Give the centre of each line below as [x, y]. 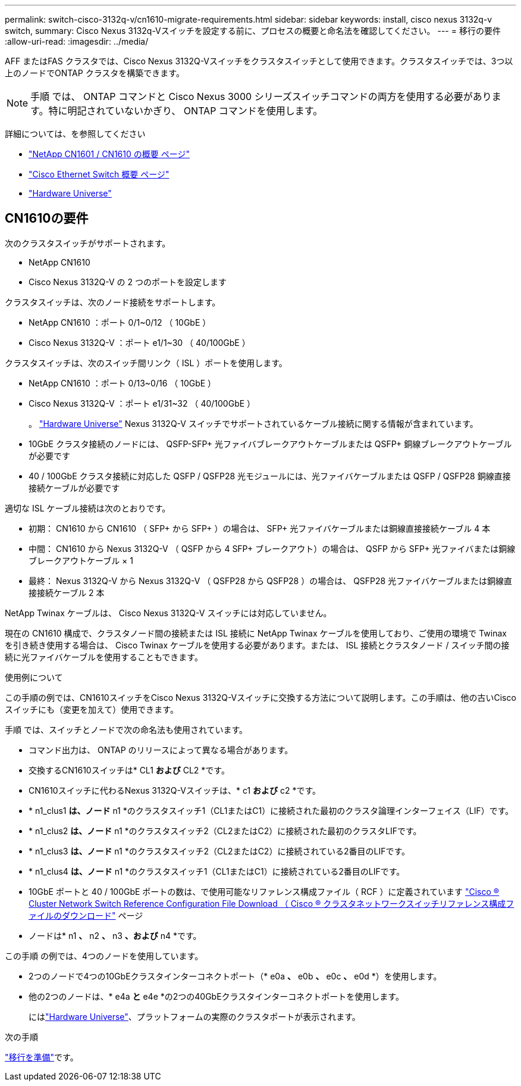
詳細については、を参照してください [75, 134]
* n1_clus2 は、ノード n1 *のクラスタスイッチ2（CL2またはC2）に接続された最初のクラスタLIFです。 [225, 831]
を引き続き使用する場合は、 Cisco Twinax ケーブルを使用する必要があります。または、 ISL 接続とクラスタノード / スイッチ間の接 [257, 645]
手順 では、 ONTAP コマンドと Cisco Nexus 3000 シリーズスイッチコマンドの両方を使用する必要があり [261, 96]
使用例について [34, 677]
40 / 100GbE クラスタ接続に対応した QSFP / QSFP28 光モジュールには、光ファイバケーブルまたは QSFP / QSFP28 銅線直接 [270, 476]
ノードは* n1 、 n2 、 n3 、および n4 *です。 [115, 935]
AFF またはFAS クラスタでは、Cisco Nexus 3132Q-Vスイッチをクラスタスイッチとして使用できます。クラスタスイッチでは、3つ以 [259, 61]
